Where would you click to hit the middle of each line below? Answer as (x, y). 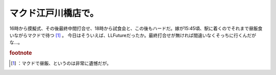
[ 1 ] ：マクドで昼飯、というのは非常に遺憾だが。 (61, 63)
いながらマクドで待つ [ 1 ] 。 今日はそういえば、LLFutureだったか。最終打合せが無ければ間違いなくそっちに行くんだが (133, 35)
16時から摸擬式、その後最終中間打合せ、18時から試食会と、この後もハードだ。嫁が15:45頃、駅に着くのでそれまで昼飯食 (136, 28)
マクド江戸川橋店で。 (54, 13)
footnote (21, 53)
